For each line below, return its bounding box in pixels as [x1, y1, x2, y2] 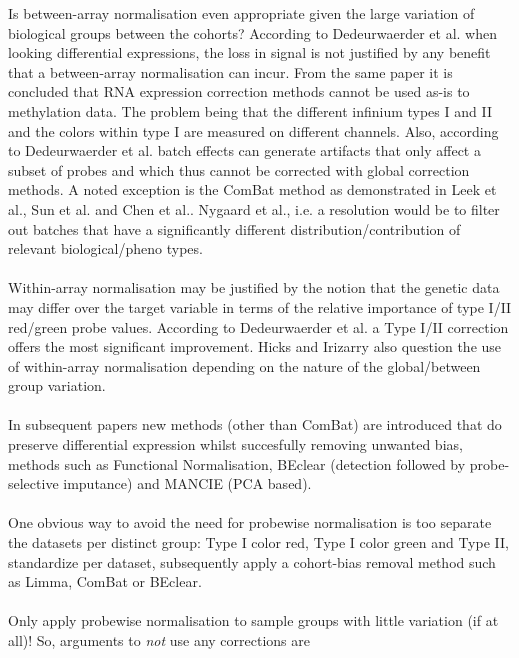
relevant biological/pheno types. [8, 238, 203, 259]
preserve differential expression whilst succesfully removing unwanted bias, [8, 434, 463, 455]
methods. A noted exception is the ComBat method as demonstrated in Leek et [8, 179, 497, 200]
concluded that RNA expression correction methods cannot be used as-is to [8, 81, 470, 102]
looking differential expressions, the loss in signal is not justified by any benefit [8, 42, 491, 63]
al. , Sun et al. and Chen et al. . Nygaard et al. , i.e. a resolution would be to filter [8, 198, 500, 219]
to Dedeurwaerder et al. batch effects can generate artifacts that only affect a [8, 140, 481, 161]
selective [8, 473, 59, 494]
